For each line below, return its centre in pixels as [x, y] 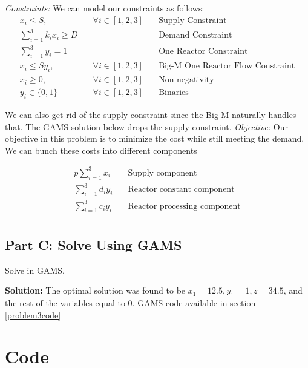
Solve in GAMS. [35, 270]
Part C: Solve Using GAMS [93, 244]
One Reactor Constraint [203, 52]
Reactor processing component [184, 206]
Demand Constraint [195, 35]
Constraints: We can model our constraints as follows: [105, 8]
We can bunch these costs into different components [101, 150]
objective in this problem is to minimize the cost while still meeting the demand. [155, 138]
